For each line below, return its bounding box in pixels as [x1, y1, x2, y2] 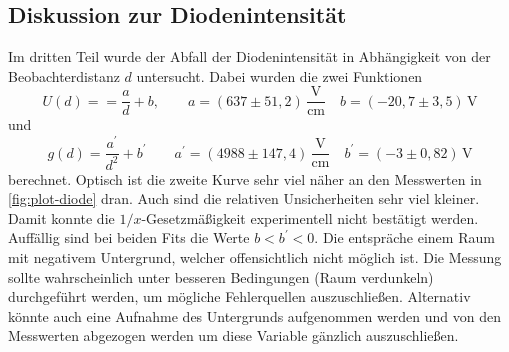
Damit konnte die [8, 207, 115, 228]
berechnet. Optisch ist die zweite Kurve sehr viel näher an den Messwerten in [8, 168, 482, 189]
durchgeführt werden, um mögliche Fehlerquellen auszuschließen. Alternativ [8, 286, 471, 307]
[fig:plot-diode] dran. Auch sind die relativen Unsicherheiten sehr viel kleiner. [8, 188, 480, 209]
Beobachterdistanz [8, 65, 120, 86]
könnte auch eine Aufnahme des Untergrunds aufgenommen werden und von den [8, 305, 502, 326]
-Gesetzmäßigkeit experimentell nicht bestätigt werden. [141, 207, 479, 228]
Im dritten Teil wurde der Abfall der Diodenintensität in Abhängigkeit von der [8, 46, 491, 67]
